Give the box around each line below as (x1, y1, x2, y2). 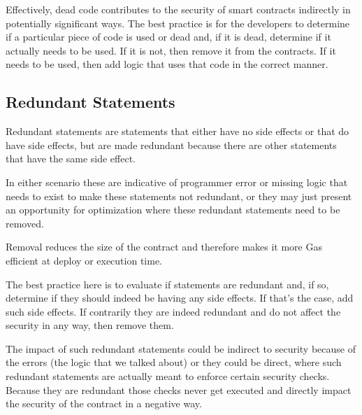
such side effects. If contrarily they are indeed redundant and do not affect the (6, 304, 341, 318)
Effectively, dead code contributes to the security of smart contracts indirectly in (6, 2, 351, 16)
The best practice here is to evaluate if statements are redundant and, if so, (6, 276, 329, 291)
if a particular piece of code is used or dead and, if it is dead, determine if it (6, 29, 331, 44)
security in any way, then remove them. (6, 318, 174, 332)
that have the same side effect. (6, 151, 136, 166)
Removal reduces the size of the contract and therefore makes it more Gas (6, 239, 322, 254)
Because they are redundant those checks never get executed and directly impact (6, 382, 352, 397)
